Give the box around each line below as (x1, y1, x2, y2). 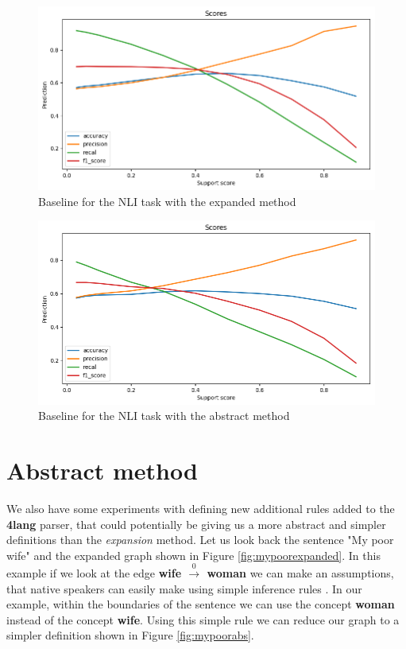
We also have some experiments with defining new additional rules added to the (6, 499, 395, 516)
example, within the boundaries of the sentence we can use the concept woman (6, 596, 395, 612)
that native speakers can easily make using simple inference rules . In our (6, 580, 362, 597)
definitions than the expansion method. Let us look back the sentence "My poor (6, 531, 394, 548)
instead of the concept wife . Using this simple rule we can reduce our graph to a (6, 611, 400, 628)
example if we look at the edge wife (6, 565, 182, 581)
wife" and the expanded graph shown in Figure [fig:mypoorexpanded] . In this (6, 546, 381, 563)
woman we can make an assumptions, (207, 565, 394, 581)
